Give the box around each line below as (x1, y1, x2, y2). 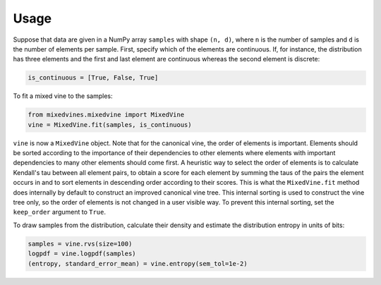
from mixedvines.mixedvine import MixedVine (28, 111, 185, 119)
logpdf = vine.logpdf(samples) (28, 250, 137, 257)
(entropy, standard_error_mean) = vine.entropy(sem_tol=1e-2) (28, 260, 248, 267)
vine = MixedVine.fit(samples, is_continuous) (28, 121, 192, 128)
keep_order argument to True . (13, 208, 106, 217)
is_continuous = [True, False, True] (28, 74, 159, 82)
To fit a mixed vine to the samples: (13, 92, 113, 100)
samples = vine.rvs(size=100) (28, 240, 133, 248)
